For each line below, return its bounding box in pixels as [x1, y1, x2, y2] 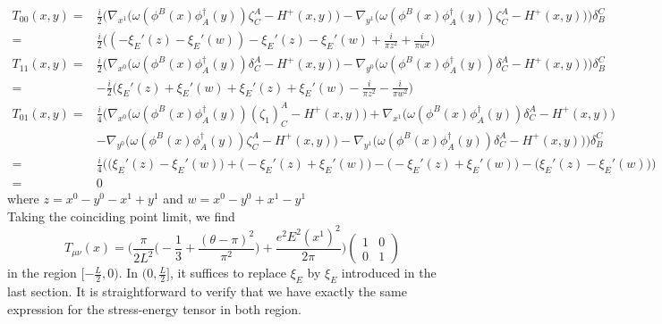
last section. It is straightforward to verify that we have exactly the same [7, 282, 407, 301]
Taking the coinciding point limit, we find [7, 206, 235, 225]
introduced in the [341, 263, 437, 282]
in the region [7, 263, 77, 282]
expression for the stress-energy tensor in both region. [7, 299, 301, 318]
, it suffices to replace [170, 263, 287, 282]
